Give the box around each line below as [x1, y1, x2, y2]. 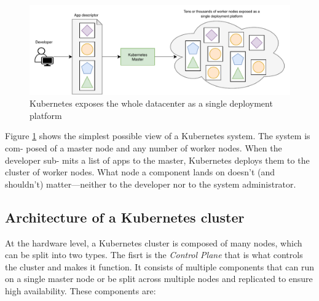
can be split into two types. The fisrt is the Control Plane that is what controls [5, 248, 303, 261]
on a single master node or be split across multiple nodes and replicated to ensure [5, 272, 313, 285]
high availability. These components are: [5, 284, 156, 297]
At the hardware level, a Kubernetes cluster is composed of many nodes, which [5, 236, 302, 249]
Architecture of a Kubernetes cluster [5, 207, 245, 226]
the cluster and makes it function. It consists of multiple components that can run [5, 260, 314, 273]
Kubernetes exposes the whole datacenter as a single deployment [30, 97, 273, 110]
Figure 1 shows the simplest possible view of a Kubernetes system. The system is [5, 129, 310, 142]
